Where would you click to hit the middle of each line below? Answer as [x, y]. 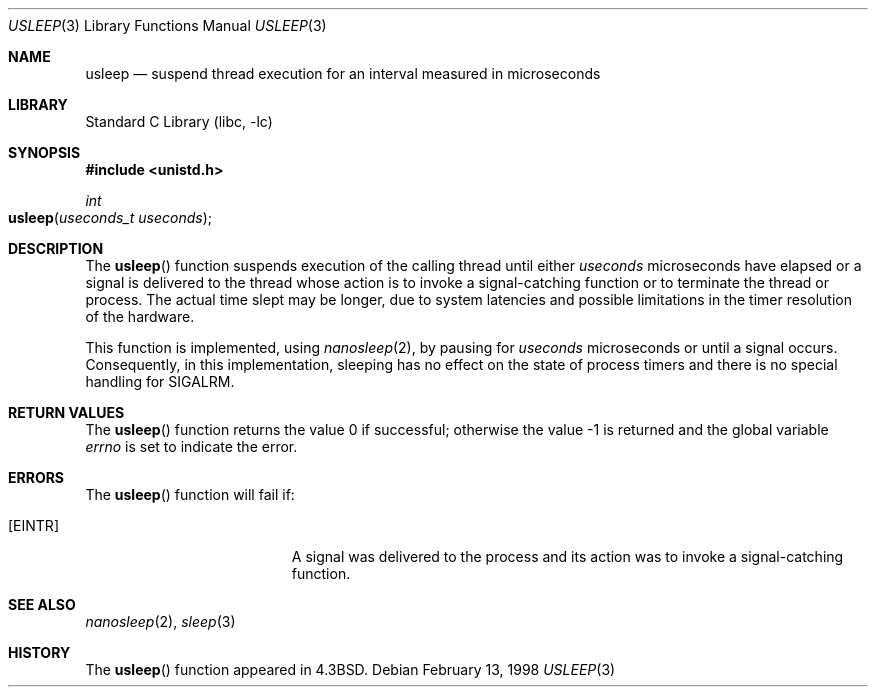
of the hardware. [140, 316]
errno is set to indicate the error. [191, 446]
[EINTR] [33, 525]
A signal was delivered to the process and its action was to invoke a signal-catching [567, 556]
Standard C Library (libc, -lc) [179, 121]
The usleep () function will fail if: [190, 494]
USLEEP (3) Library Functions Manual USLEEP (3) [167, 25]
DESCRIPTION [56, 248]
